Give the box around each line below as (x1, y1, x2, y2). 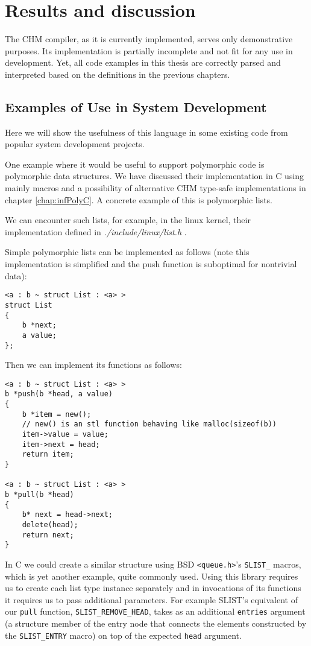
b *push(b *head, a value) (5, 390, 113, 399)
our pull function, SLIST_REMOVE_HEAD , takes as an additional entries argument (5, 605, 306, 618)
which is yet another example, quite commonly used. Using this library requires (5, 569, 298, 582)
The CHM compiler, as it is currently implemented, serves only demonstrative (5, 33, 293, 45)
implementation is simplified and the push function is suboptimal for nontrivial (5, 258, 297, 270)
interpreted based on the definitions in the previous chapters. (5, 68, 230, 80)
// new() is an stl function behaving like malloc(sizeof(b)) (22, 420, 277, 429)
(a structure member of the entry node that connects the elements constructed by (5, 617, 307, 630)
